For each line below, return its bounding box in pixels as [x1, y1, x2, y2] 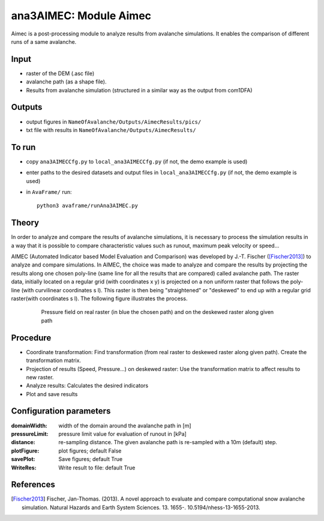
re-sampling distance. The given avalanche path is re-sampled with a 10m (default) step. [58, 439, 277, 446]
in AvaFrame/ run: [26, 188, 72, 195]
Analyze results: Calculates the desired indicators [26, 382, 149, 390]
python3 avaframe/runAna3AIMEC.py [37, 202, 138, 209]
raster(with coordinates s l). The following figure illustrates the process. [11, 295, 188, 303]
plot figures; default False [58, 447, 122, 454]
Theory [11, 218, 40, 228]
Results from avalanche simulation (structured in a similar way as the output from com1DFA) [26, 86, 253, 94]
